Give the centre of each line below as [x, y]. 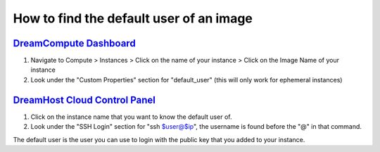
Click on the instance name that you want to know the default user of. [131, 117]
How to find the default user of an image [133, 18]
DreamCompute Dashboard [75, 43]
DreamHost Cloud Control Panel [84, 100]
